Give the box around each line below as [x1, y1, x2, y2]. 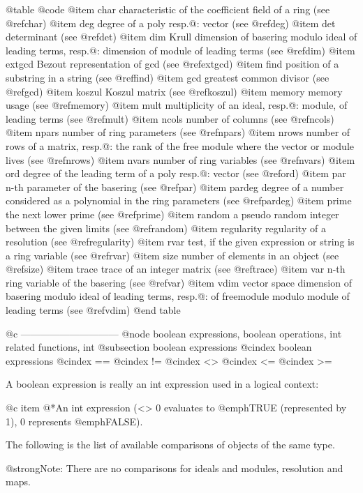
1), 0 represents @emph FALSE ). [6, 414, 143, 428]
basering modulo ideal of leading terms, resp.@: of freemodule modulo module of [6, 289, 350, 303]
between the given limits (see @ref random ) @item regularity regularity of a [6, 220, 326, 235]
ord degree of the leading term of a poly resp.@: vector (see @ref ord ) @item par [6, 166, 346, 181]
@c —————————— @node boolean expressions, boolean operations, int [6, 326, 342, 340]
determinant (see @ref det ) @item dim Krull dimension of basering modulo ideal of [6, 29, 357, 44]
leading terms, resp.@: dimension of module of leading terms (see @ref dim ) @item [6, 43, 355, 57]
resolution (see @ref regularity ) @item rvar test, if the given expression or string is [6, 234, 355, 249]
